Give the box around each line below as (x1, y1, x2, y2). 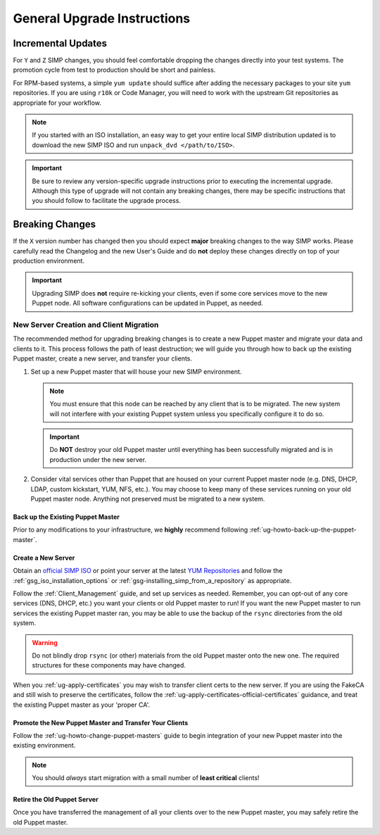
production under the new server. (49, 455, 147, 464)
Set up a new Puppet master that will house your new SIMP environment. (30, 367, 242, 376)
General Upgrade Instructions (13, 11, 191, 26)
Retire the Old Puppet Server (13, 796, 99, 804)
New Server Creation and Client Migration (13, 320, 159, 329)
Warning (32, 638, 58, 647)
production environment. (13, 257, 84, 265)
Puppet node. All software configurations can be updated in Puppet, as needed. (32, 299, 263, 308)
